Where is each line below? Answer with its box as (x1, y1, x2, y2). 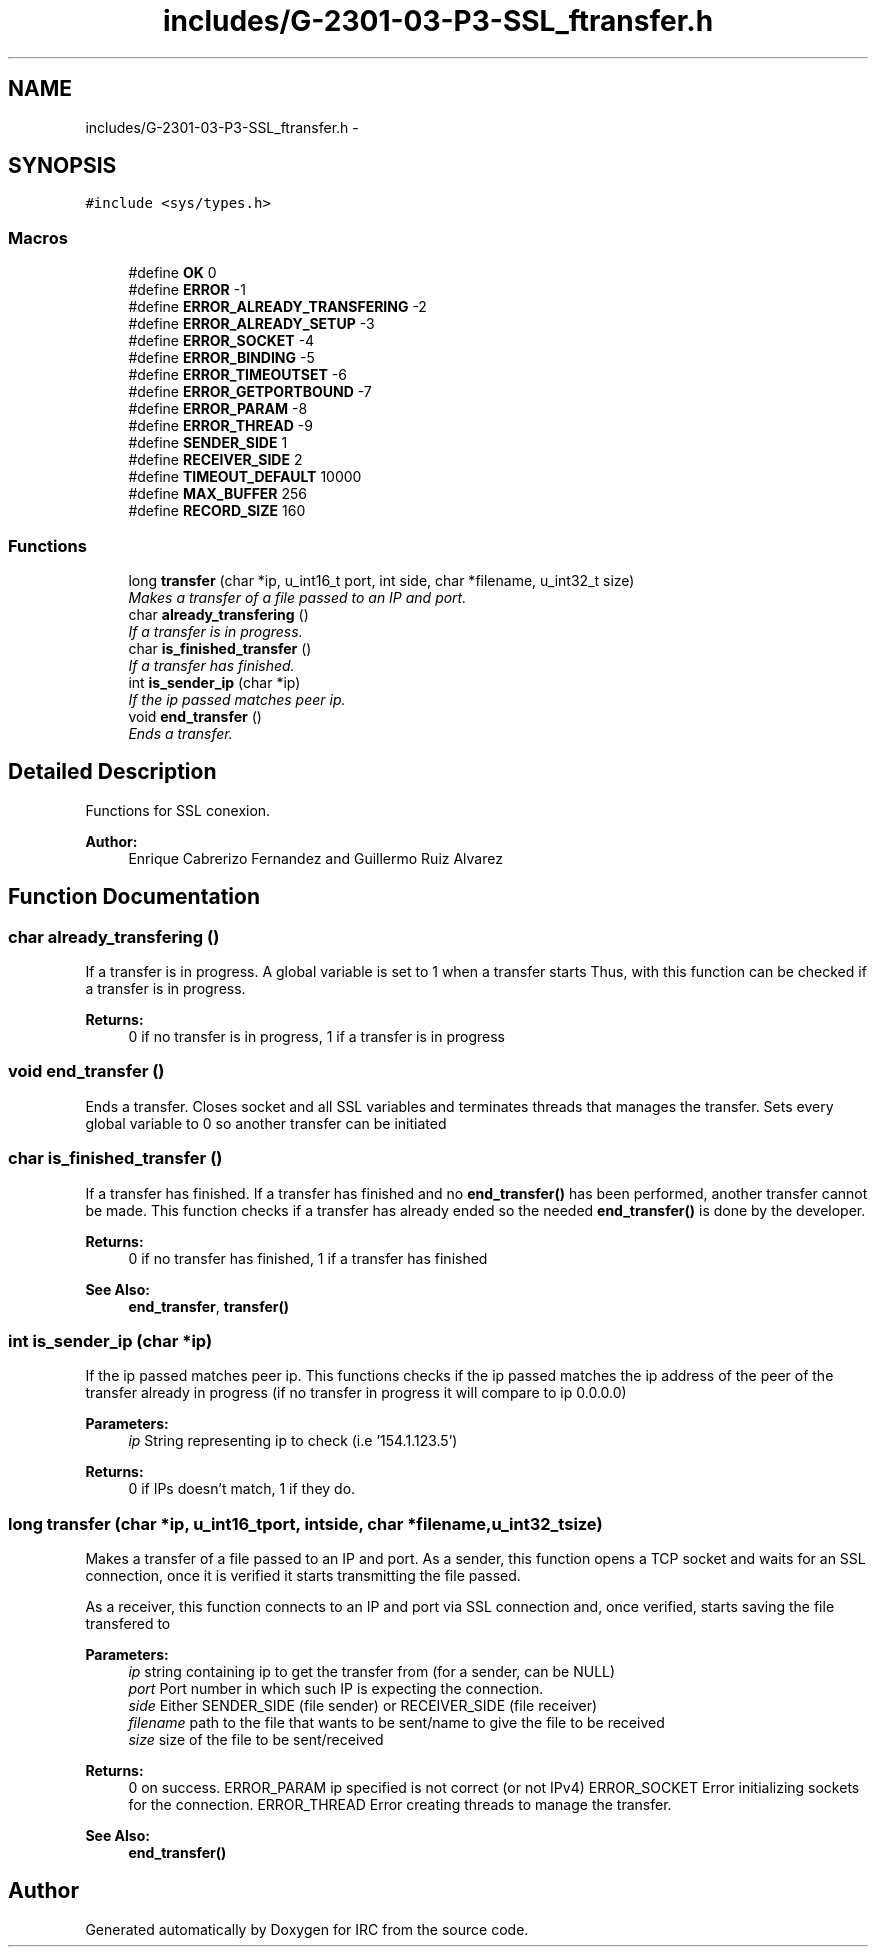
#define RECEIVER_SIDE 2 (128, 451, 303, 469)
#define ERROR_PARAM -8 (128, 400, 308, 418)
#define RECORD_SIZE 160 (128, 502, 306, 520)
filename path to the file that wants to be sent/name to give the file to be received (128, 1714, 665, 1731)
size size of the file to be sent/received (128, 1731, 384, 1748)
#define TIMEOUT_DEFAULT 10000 (128, 468, 362, 486)
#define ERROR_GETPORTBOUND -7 (128, 383, 372, 401)
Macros (8, 227, 68, 248)
